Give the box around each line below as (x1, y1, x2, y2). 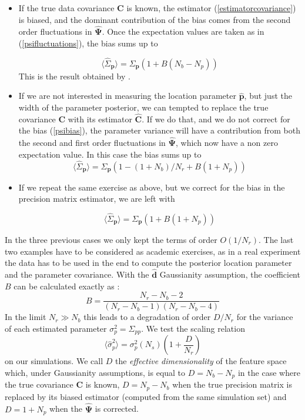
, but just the (244, 89, 292, 102)
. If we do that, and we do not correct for (142, 112, 290, 125)
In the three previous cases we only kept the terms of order (5, 234, 217, 246)
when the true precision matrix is (172, 378, 292, 391)
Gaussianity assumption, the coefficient (159, 268, 300, 281)
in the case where (237, 366, 300, 378)
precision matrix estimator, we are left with (18, 192, 175, 205)
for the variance (236, 311, 293, 323)
